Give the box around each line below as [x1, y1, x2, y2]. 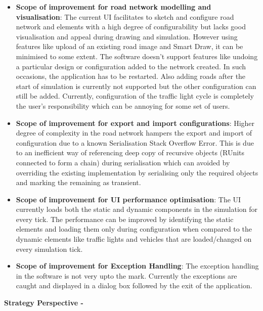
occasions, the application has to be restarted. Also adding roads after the [16, 71, 246, 81]
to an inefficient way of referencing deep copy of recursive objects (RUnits [16, 147, 245, 158]
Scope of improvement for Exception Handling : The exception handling [16, 260, 259, 271]
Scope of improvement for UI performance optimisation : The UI [16, 194, 241, 204]
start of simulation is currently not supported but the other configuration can [16, 80, 256, 91]
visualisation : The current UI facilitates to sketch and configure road [16, 11, 234, 22]
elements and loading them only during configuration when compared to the [16, 224, 252, 234]
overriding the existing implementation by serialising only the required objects [16, 167, 258, 177]
